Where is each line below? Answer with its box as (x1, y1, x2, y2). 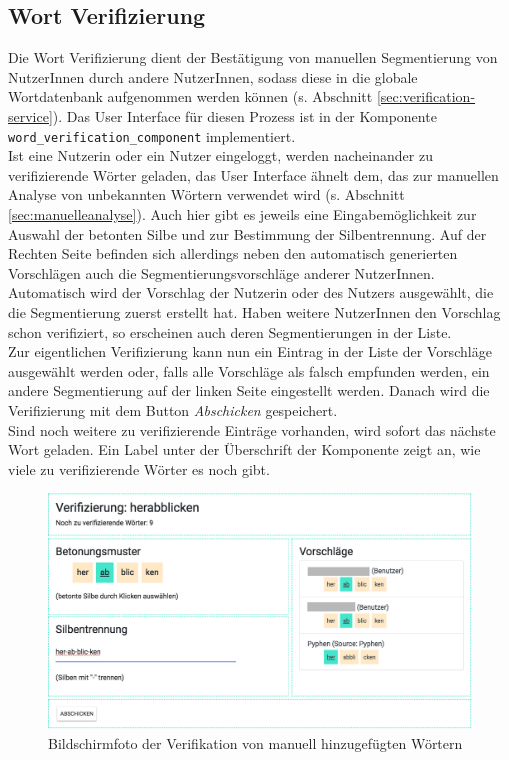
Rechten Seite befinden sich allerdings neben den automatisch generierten (8, 243, 458, 264)
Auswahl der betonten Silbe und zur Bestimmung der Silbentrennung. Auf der (8, 223, 487, 244)
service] (8, 105, 53, 126)
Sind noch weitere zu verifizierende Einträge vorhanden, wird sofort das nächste (8, 419, 496, 440)
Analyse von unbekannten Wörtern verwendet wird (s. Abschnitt (8, 184, 405, 205)
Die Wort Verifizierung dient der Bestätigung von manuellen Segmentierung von (8, 47, 498, 68)
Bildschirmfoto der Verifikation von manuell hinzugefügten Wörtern (48, 732, 463, 753)
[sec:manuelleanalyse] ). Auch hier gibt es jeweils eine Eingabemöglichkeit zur (8, 204, 477, 225)
